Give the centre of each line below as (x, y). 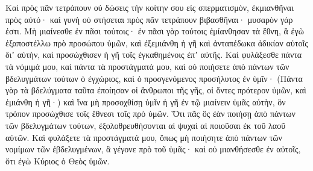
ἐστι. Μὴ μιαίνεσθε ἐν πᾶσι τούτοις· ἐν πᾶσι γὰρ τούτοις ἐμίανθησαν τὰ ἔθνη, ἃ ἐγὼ (155, 31)
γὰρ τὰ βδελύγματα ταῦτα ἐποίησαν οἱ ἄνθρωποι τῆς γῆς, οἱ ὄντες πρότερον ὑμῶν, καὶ (156, 90)
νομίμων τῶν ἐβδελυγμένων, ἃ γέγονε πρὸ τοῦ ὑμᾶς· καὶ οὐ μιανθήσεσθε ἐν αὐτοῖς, (153, 149)
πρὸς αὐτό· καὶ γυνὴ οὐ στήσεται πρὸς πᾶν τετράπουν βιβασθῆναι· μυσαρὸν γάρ (149, 19)
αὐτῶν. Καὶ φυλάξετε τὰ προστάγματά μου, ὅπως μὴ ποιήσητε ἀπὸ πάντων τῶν (144, 137)
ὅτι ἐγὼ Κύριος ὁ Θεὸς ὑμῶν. (58, 160)
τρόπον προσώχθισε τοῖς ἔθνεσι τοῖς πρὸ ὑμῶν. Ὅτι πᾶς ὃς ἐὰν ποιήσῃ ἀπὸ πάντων (150, 113)
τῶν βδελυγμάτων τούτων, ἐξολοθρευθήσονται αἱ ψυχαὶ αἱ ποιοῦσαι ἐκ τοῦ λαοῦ (146, 125)
